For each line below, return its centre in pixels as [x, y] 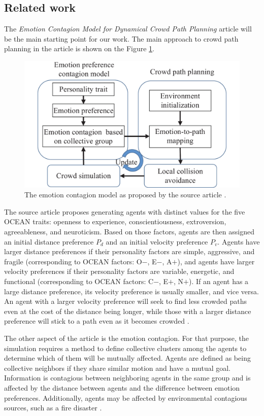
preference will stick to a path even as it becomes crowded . [97, 321]
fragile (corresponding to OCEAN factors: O [73, 261]
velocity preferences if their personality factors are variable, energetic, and [119, 271]
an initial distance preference [49, 241]
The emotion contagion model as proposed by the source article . [125, 195]
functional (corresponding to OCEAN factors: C [79, 281]
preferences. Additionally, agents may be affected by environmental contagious [126, 397]
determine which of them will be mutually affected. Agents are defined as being [127, 358]
